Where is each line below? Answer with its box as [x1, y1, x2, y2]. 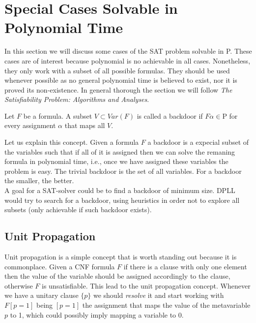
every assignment [4, 120, 56, 130]
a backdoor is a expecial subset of [147, 137, 249, 147]
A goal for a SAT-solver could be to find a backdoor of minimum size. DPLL [4, 185, 235, 195]
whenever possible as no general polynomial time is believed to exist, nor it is [4, 75, 237, 85]
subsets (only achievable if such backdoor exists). [4, 204, 152, 215]
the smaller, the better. [4, 175, 74, 186]
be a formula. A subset [23, 110, 92, 121]
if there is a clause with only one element [123, 261, 247, 271]
